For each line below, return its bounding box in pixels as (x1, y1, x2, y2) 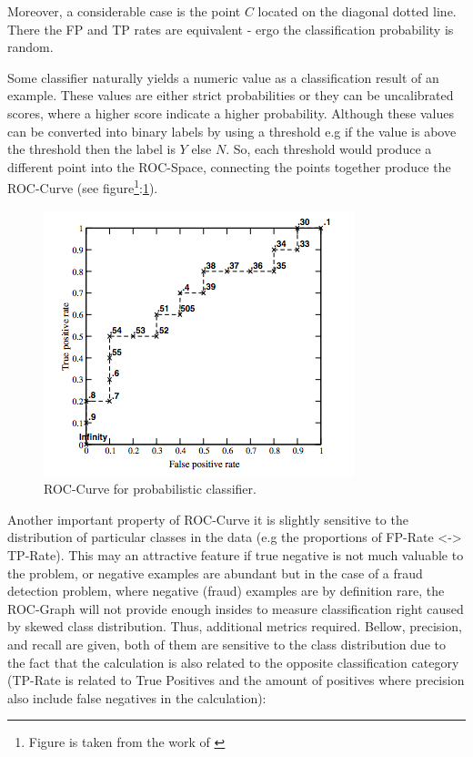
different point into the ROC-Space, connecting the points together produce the (7, 157, 451, 176)
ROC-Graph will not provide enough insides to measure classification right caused (7, 598, 464, 618)
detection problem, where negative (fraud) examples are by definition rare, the (7, 581, 445, 600)
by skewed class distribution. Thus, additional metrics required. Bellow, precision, (7, 617, 462, 636)
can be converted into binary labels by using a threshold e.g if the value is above (7, 121, 457, 140)
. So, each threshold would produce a (226, 139, 432, 159)
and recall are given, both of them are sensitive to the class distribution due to (7, 634, 446, 653)
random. (7, 37, 54, 56)
